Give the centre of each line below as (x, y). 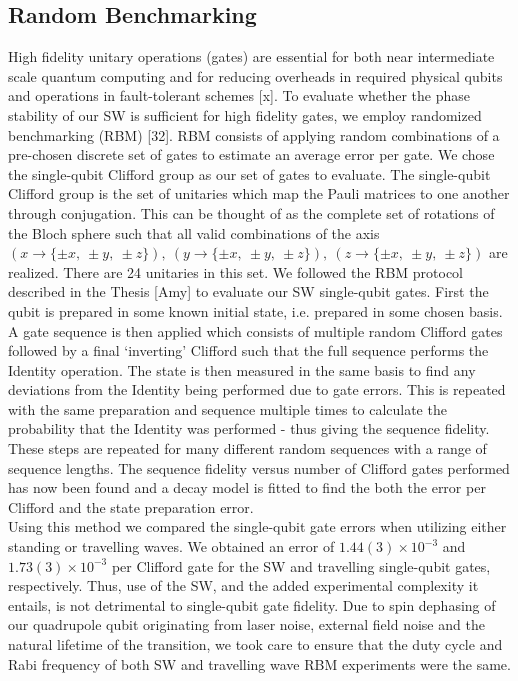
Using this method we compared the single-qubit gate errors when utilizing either (257, 526)
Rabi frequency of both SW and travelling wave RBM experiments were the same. (259, 663)
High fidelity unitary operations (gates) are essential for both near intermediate (251, 56)
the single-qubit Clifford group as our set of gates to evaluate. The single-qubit (249, 173)
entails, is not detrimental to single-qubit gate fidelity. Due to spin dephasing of (252, 604)
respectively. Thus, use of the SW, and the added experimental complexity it (243, 585)
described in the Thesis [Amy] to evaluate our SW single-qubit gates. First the (248, 291)
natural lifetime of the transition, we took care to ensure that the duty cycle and (255, 644)
